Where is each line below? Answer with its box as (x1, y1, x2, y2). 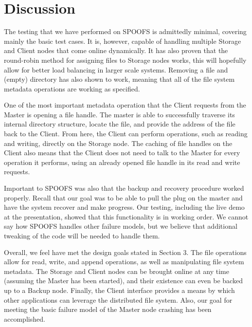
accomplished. (4, 313, 45, 324)
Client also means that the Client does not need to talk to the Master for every (4, 147, 240, 158)
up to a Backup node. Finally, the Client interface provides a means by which (4, 285, 235, 295)
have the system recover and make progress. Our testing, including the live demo (4, 202, 245, 212)
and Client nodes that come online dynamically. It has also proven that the (4, 45, 228, 55)
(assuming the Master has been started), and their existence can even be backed (4, 275, 243, 286)
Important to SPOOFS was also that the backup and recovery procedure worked (4, 183, 244, 193)
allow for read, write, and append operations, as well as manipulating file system (4, 256, 244, 267)
